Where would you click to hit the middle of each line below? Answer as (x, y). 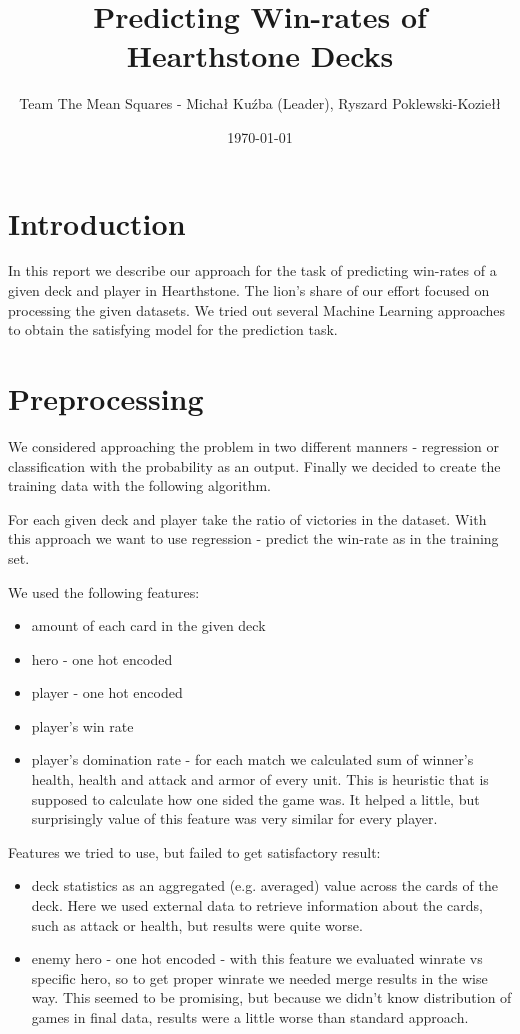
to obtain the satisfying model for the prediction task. (173, 329)
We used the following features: (104, 591)
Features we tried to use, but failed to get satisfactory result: (194, 851)
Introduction (97, 222)
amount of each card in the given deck (148, 625)
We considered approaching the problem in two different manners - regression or (253, 445)
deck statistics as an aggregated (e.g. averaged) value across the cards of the (264, 885)
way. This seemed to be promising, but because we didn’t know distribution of (271, 997)
